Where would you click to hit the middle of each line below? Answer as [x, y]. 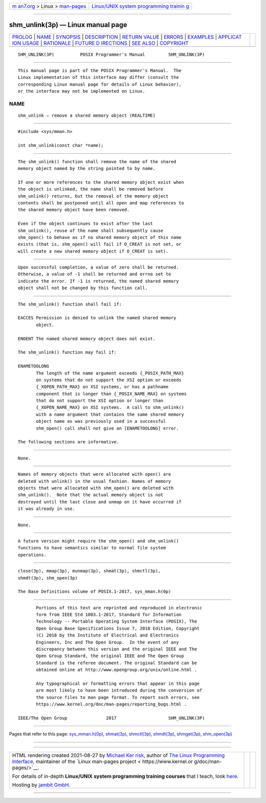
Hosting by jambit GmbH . [41, 785]
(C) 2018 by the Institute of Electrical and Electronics [108, 635]
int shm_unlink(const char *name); [61, 146]
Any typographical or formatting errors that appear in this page [118, 683]
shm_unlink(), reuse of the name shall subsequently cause [91, 231]
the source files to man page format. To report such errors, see [118, 697]
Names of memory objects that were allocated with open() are [95, 474]
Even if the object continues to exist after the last [85, 224]
